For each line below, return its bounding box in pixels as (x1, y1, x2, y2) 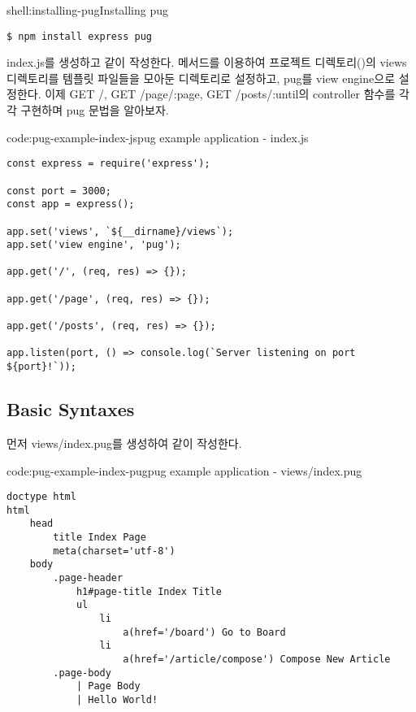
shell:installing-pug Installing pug (6, 2, 169, 18)
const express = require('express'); (6, 158, 210, 170)
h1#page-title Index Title (76, 585, 222, 597)
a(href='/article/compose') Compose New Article (123, 653, 391, 665)
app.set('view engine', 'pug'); (6, 239, 181, 251)
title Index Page (53, 532, 146, 544)
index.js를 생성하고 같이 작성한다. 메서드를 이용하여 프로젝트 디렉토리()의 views (6, 54, 407, 71)
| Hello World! (76, 693, 158, 705)
